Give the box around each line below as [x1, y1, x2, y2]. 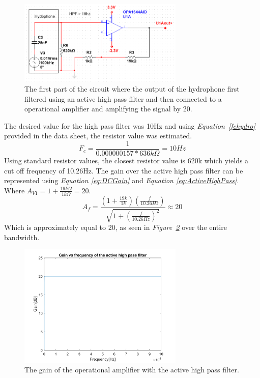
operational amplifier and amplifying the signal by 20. [24, 103, 192, 114]
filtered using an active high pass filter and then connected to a [24, 93, 222, 104]
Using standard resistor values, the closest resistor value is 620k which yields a [4, 155, 249, 165]
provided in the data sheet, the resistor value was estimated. [4, 130, 192, 141]
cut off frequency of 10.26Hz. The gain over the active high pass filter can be [4, 165, 243, 176]
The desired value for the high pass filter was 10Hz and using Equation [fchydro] [4, 120, 255, 131]
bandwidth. [4, 231, 40, 242]
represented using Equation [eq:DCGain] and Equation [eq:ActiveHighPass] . [4, 175, 239, 186]
